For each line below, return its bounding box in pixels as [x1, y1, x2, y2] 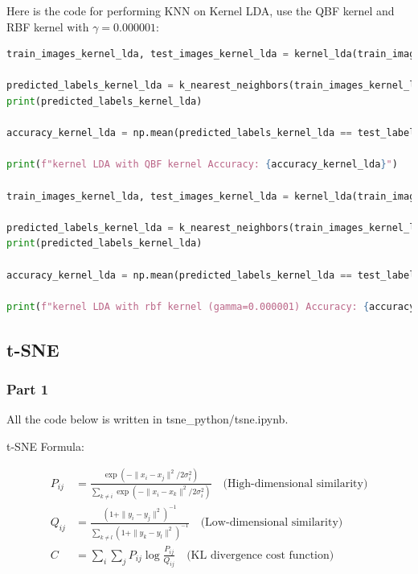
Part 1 [6, 378, 49, 398]
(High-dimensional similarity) [223, 477, 368, 489]
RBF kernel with [6, 18, 89, 35]
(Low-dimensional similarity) [200, 517, 343, 529]
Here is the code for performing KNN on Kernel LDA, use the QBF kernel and [6, 2, 395, 19]
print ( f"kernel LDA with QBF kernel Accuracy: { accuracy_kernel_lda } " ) [6, 159, 398, 171]
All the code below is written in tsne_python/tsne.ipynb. [6, 411, 289, 427]
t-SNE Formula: [6, 437, 84, 454]
